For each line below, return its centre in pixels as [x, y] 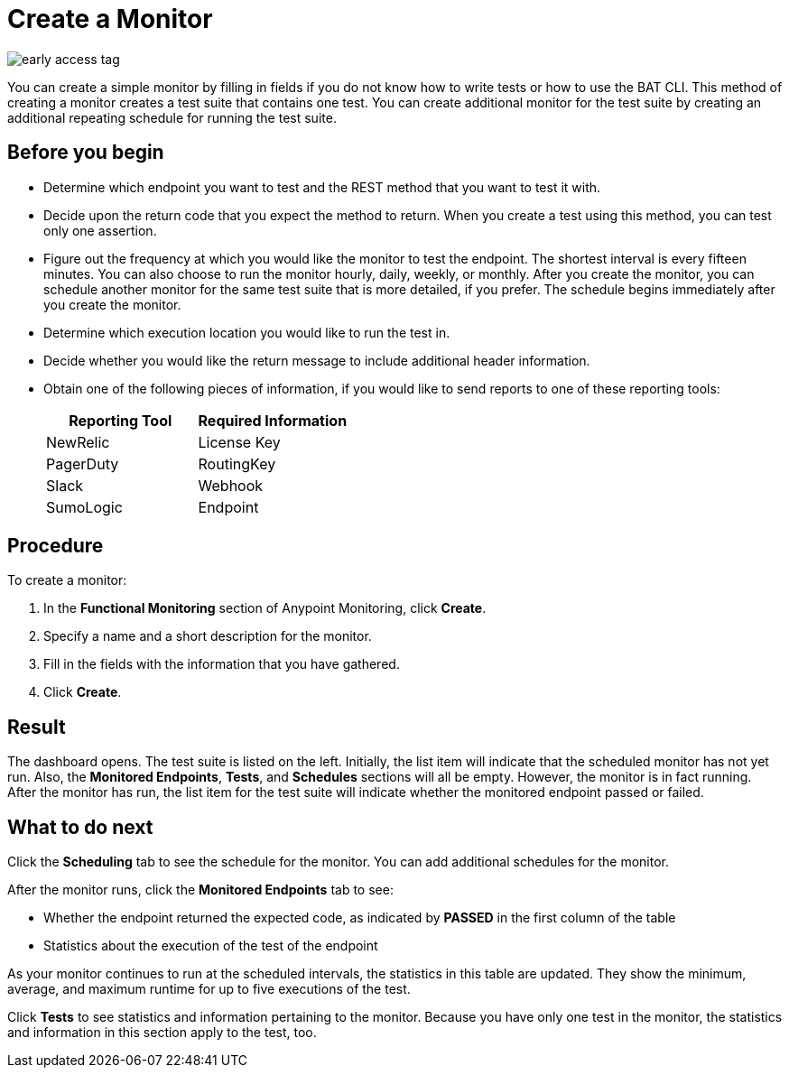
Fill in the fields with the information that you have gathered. [222, 664]
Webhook [231, 485]
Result [37, 727]
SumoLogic [84, 507]
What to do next [80, 827]
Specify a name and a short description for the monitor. [208, 636]
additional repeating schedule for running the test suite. [172, 117]
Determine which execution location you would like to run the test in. [247, 332]
